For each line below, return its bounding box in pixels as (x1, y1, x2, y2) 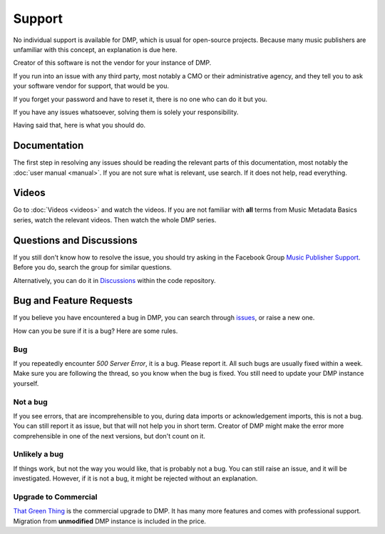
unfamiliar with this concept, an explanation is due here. (13, 45, 178, 53)
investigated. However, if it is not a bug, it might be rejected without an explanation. (13, 474, 258, 483)
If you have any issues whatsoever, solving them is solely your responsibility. (13, 108, 239, 116)
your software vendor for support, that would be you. (13, 82, 170, 91)
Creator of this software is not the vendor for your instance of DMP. (13, 58, 212, 67)
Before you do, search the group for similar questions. (13, 263, 173, 272)
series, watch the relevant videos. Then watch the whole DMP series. (13, 215, 217, 224)
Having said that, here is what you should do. (13, 121, 146, 130)
